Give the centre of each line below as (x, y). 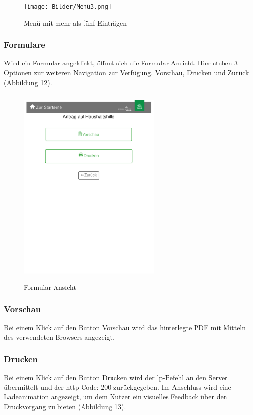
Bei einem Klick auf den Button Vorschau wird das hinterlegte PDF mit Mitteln (125, 327)
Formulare (25, 45)
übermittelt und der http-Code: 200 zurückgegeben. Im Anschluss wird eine (118, 387)
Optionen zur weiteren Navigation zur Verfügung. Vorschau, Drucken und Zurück (126, 73)
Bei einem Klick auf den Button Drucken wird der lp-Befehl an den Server (116, 377)
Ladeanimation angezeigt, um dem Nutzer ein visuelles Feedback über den (116, 397)
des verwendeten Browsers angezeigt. (59, 337)
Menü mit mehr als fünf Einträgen (75, 22)
